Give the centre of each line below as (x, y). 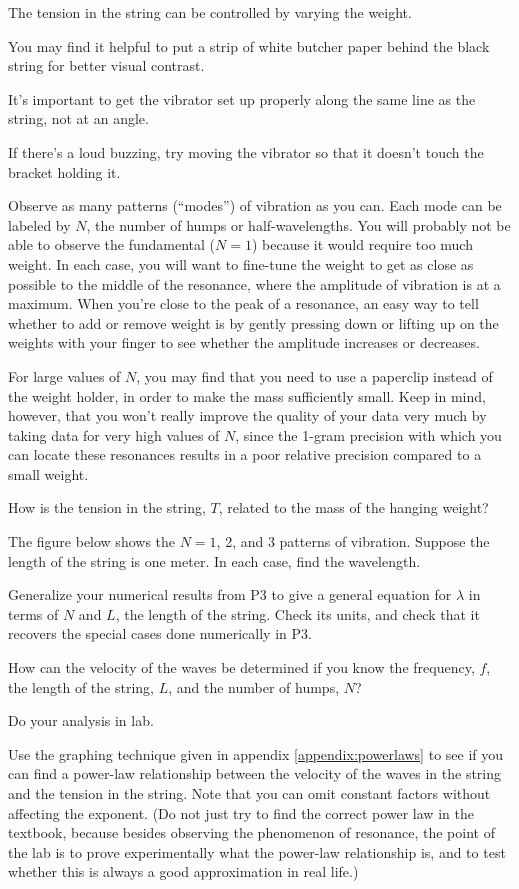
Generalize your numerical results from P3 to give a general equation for (230, 594)
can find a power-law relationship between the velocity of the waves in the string (255, 773)
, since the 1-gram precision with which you (368, 434)
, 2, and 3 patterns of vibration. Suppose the (353, 541)
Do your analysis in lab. (81, 720)
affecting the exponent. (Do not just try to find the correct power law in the (241, 812)
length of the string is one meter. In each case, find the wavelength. (214, 560)
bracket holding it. (64, 171)
